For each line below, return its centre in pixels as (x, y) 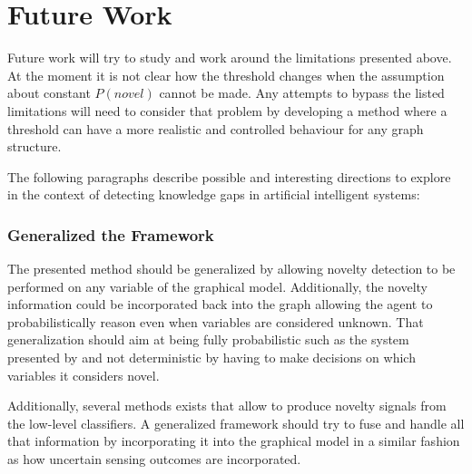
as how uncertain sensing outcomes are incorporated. (154, 459)
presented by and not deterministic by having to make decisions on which (211, 358)
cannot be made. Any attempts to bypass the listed (302, 93)
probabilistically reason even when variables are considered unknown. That (216, 321)
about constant (49, 93)
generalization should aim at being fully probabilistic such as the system (208, 339)
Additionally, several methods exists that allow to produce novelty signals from (227, 406)
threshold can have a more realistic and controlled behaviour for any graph (216, 128)
